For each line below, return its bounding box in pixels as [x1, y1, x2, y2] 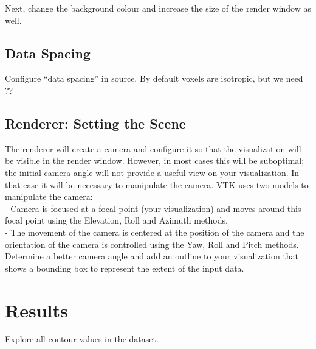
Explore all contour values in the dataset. [5, 333, 159, 345]
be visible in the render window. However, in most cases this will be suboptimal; [5, 154, 304, 167]
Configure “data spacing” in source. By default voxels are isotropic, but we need [5, 72, 303, 85]
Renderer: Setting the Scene [5, 113, 186, 132]
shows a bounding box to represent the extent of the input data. [5, 261, 244, 274]
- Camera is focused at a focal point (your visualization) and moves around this [5, 202, 301, 214]
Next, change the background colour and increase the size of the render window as [5, 2, 312, 14]
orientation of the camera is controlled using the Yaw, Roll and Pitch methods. [5, 238, 299, 250]
